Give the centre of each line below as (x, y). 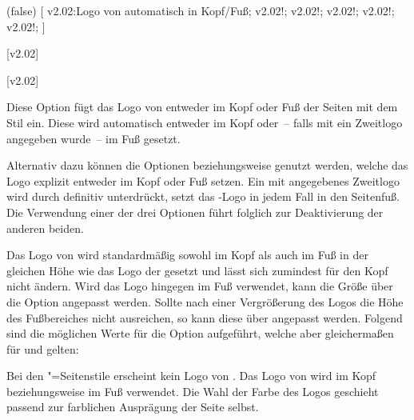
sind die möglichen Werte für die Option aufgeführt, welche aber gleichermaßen (200, 333)
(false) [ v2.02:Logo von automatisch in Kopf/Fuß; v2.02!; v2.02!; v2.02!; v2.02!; (201, 10)
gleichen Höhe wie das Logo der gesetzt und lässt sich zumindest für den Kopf (197, 270)
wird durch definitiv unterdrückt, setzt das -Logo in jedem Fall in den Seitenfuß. (203, 196)
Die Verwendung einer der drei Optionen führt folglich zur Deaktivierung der (195, 212)
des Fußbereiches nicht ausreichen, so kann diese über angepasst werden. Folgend (205, 317)
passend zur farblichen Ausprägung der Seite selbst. (133, 407)
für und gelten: (43, 348)
